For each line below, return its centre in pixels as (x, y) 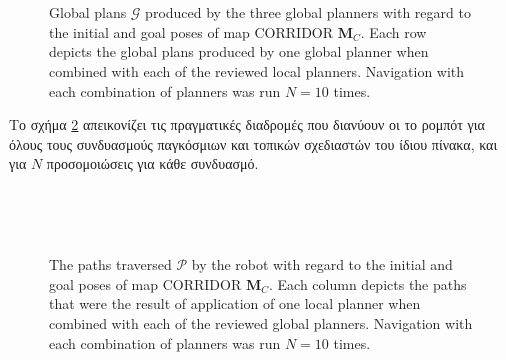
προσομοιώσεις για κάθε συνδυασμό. (152, 163)
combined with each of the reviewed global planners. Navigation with (261, 322)
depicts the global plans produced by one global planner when (239, 51)
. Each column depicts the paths (368, 283)
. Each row (393, 31)
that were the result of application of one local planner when (235, 303)
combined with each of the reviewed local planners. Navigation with (257, 70)
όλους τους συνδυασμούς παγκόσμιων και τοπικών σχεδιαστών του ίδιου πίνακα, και (253, 143)
